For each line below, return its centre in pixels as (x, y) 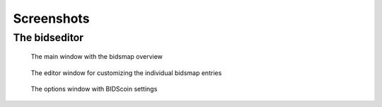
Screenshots (51, 18)
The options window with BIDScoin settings (94, 89)
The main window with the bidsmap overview (97, 57)
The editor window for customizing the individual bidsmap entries (126, 73)
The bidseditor (48, 38)
